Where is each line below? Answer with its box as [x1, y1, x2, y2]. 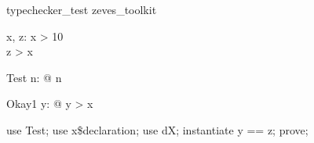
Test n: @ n [6, 69, 62, 85]
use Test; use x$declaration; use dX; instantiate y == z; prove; [6, 121, 309, 138]
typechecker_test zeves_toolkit [6, 2, 157, 17]
